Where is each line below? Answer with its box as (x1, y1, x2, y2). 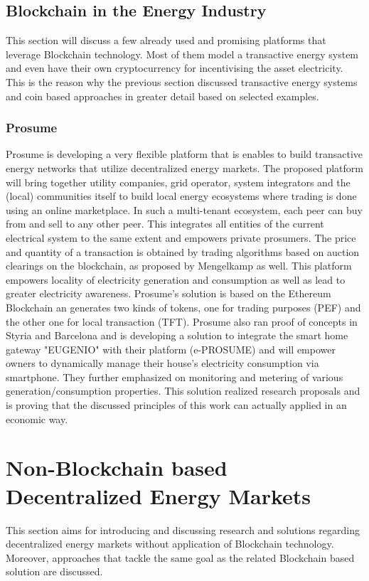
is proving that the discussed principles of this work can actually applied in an (6, 398, 347, 412)
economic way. (6, 411, 68, 426)
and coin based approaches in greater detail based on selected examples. (6, 88, 319, 103)
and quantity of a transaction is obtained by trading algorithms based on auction (6, 244, 360, 259)
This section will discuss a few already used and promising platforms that (6, 33, 326, 48)
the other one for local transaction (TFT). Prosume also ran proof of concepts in (6, 314, 358, 329)
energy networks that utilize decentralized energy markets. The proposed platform (6, 160, 363, 175)
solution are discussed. (6, 564, 103, 579)
